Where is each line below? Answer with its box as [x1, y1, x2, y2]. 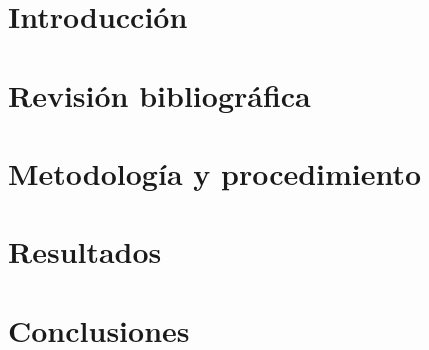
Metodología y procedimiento [8, 152, 422, 193]
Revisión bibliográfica [8, 74, 311, 115]
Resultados [8, 231, 162, 272]
